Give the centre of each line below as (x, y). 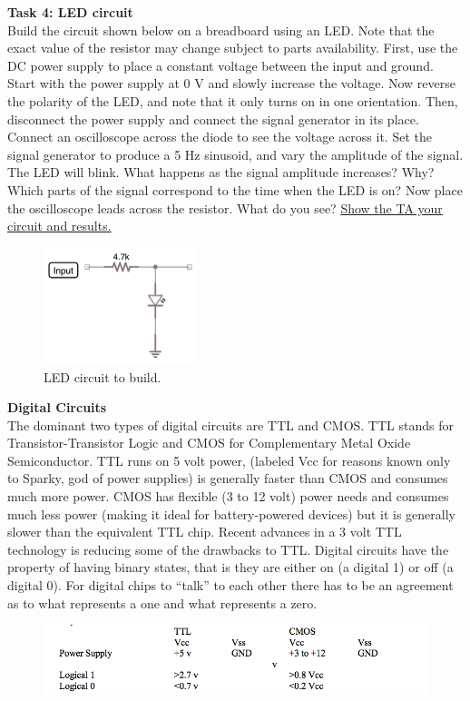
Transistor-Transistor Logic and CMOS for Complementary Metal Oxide (209, 443)
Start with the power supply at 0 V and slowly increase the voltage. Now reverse (231, 83)
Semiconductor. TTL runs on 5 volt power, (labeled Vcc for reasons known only (229, 460)
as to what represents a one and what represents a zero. (162, 602)
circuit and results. (59, 226)
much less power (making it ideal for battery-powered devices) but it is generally (231, 513)
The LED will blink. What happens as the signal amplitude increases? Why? (221, 172)
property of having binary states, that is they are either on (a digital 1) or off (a (230, 567)
